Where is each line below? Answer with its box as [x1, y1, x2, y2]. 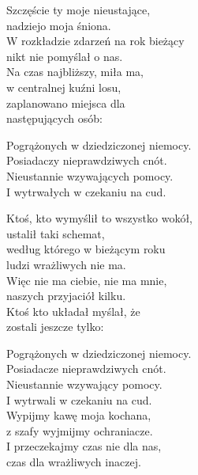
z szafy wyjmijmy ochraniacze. [6, 422, 153, 439]
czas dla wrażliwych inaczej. [6, 454, 141, 470]
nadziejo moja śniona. [6, 17, 111, 33]
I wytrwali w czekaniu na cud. [6, 391, 152, 408]
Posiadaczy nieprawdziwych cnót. [6, 152, 167, 169]
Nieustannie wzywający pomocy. [6, 376, 163, 393]
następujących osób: [6, 110, 103, 127]
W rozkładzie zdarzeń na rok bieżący [6, 32, 185, 49]
